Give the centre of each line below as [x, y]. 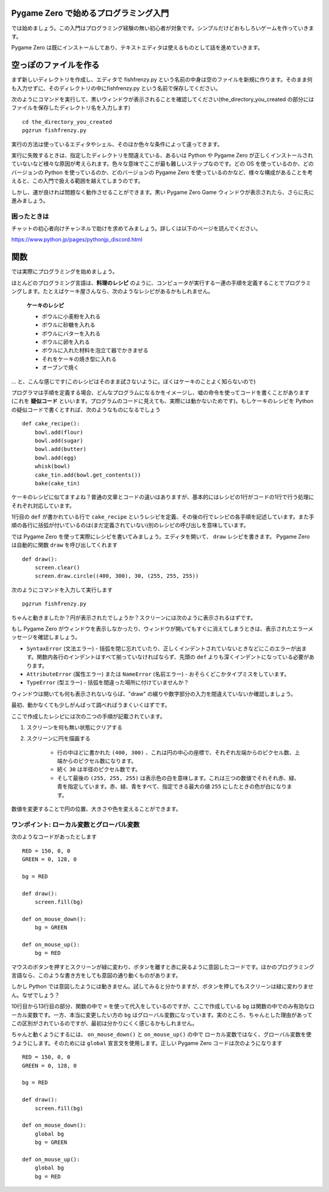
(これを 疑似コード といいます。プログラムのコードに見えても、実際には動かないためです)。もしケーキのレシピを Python [162, 401]
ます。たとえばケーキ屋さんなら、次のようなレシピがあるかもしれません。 [120, 291]
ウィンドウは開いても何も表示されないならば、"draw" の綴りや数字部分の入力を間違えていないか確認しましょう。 [154, 694]
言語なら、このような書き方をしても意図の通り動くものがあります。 [96, 976]
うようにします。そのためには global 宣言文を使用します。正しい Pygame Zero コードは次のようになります [147, 1043]
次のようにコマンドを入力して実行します [62, 590]
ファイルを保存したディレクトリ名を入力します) [71, 108]
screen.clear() [57, 568]
